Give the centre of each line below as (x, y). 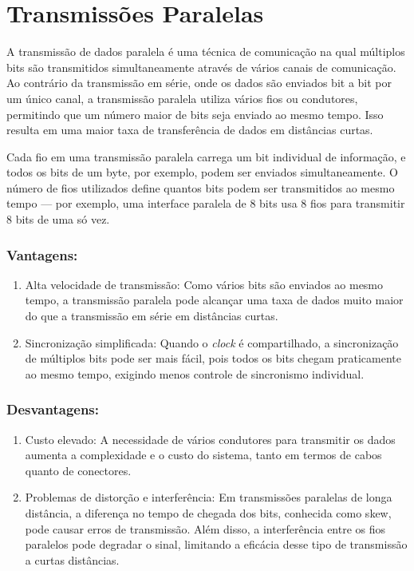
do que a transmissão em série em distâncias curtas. (152, 316)
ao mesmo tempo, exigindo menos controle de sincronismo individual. (195, 373)
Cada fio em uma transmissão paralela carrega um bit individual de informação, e (206, 156)
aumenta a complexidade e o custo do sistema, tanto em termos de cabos (203, 455)
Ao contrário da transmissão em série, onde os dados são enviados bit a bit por (199, 83)
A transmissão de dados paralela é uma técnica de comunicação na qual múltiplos (206, 52)
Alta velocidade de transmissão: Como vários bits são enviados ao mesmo (204, 284)
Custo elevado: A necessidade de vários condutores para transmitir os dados (210, 439)
